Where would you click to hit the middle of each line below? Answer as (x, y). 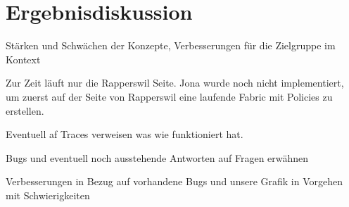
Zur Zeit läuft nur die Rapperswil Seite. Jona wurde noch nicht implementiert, (175, 83)
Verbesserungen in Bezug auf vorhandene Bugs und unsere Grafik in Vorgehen (174, 181)
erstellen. (25, 110)
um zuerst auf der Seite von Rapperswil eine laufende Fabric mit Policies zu (169, 96)
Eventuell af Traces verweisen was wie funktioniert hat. (125, 134)
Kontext (23, 59)
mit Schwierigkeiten (48, 195)
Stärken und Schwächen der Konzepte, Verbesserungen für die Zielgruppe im (171, 45)
